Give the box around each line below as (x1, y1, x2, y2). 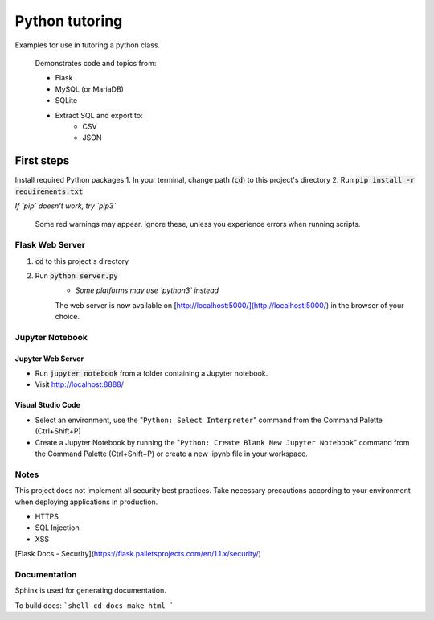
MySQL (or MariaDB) (55, 84, 125, 94)
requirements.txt (14, 187, 84, 196)
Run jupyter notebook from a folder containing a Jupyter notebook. (35, 368, 268, 378)
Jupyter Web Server (14, 354, 84, 363)
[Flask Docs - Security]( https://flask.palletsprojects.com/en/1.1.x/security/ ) (14, 549, 261, 559)
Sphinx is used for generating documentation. (14, 585, 166, 595)
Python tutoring (14, 12, 123, 30)
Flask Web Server (14, 240, 86, 251)
